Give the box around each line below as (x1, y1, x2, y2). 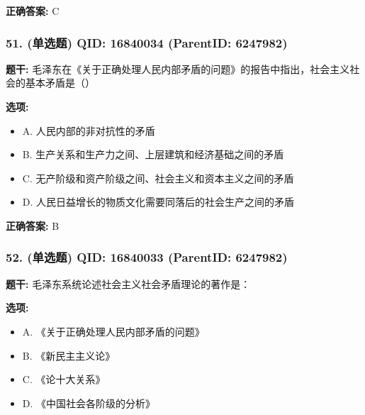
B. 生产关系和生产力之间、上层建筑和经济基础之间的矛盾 (22, 147, 284, 162)
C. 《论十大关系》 (22, 372, 106, 387)
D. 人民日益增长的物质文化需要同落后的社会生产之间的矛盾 (22, 194, 295, 209)
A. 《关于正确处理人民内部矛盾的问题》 (22, 323, 205, 338)
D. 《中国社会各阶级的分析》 (22, 395, 156, 410)
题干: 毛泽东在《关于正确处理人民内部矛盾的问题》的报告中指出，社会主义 (6, 61, 350, 76)
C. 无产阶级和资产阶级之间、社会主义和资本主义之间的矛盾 (22, 170, 294, 185)
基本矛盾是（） (25, 75, 95, 90)
